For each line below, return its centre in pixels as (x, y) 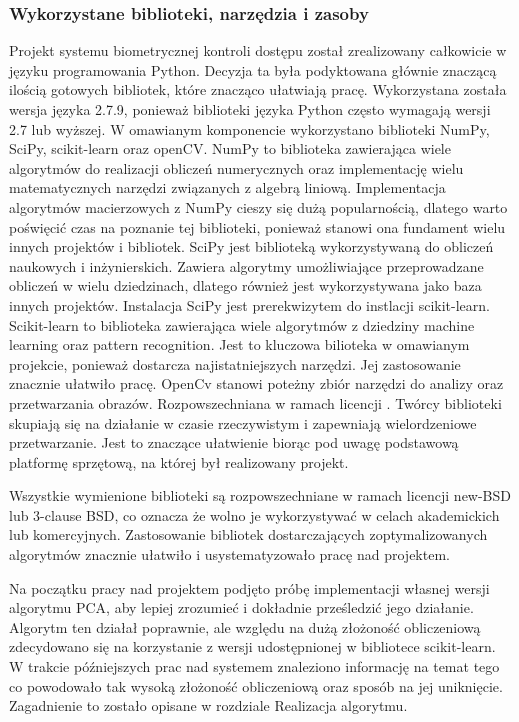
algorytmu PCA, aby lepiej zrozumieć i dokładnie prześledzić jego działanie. (241, 607)
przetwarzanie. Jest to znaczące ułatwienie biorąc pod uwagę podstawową (234, 442)
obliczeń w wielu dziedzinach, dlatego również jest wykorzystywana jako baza (245, 285)
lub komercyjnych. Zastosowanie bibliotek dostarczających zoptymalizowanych (248, 534)
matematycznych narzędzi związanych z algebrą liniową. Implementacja (227, 187)
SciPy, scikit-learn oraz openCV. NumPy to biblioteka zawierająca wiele (230, 148)
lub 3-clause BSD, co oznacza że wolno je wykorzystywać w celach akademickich (254, 514)
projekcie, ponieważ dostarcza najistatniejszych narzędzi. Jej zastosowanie (235, 363)
